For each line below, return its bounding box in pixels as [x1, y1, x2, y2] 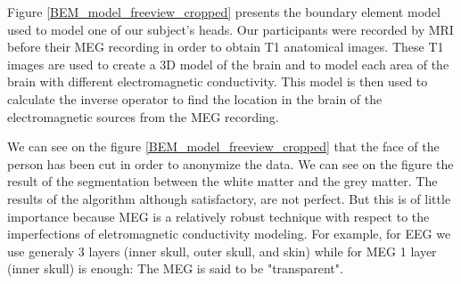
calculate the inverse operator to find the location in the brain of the [7, 89, 383, 108]
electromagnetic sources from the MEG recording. [7, 107, 279, 126]
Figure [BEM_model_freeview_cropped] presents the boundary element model [7, 3, 440, 20]
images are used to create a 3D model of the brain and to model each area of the [7, 54, 449, 73]
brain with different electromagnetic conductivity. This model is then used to [7, 72, 428, 91]
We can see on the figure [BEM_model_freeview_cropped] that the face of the [7, 137, 440, 156]
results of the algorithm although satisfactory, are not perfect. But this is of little [7, 189, 451, 207]
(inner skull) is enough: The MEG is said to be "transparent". [7, 259, 343, 278]
